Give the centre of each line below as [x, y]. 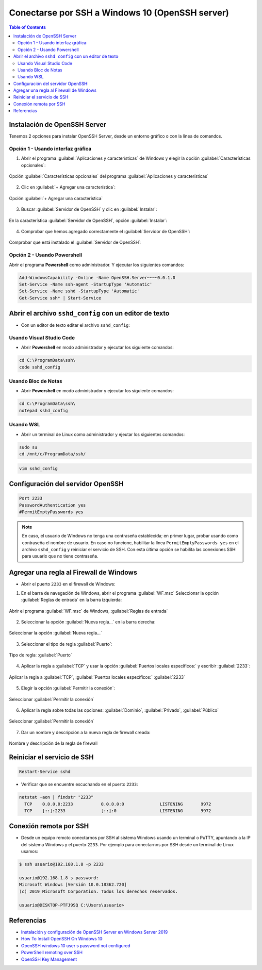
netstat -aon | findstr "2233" [57, 797]
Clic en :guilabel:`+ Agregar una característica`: [68, 187]
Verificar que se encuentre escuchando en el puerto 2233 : [80, 785]
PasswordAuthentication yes [52, 505]
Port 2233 [31, 498]
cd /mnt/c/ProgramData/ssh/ [52, 454]
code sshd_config [40, 367]
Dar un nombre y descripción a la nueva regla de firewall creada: [86, 732]
